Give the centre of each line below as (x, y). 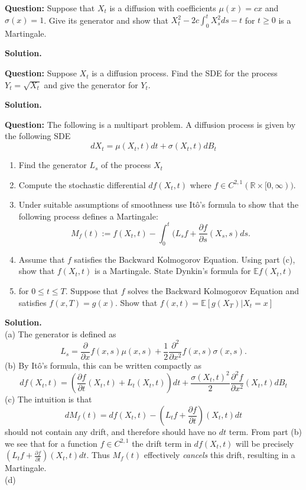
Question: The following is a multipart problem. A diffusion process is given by (150, 124)
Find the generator (53, 165)
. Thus (98, 455)
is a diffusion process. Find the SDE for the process (185, 73)
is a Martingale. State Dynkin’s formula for (173, 271)
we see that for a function (51, 443)
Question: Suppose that (50, 8)
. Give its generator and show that (106, 20)
